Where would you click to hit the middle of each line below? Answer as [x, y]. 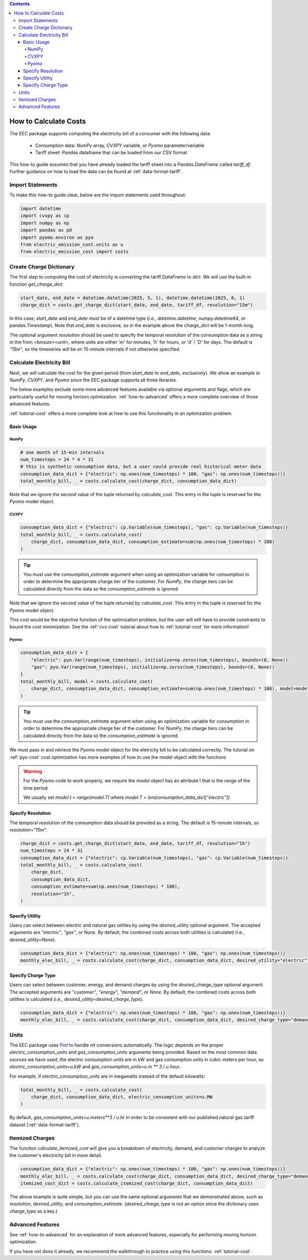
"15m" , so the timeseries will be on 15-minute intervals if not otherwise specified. [95, 349]
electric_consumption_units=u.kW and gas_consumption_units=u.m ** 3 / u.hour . [95, 1067]
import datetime [41, 209]
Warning [33, 771]
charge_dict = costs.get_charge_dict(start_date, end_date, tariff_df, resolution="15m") [137, 305]
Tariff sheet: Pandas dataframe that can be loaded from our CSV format [111, 153]
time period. [36, 788]
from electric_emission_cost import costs [74, 252]
